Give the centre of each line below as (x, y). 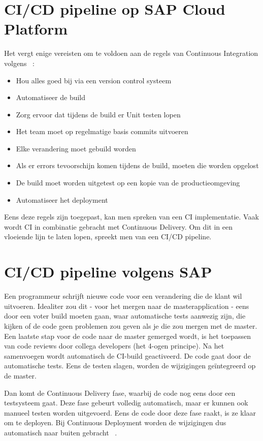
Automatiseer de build (51, 97)
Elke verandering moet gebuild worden (76, 148)
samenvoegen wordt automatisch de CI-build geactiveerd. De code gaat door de (127, 355)
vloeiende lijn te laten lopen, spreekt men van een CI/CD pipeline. (108, 237)
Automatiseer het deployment (62, 199)
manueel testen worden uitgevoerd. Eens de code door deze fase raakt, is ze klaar (130, 412)
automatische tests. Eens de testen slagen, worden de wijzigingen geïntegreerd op (130, 366)
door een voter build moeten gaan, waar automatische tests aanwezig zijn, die (125, 316)
